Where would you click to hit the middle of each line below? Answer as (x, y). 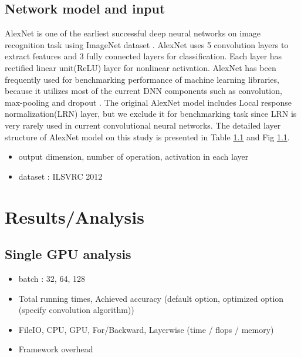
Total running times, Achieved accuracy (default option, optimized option (151, 298)
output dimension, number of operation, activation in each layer (133, 156)
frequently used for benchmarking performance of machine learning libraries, (142, 79)
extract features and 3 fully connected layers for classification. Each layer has (143, 56)
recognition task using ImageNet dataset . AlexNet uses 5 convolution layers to (147, 44)
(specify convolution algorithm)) (76, 310)
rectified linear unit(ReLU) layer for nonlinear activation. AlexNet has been (141, 67)
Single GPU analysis (68, 254)
